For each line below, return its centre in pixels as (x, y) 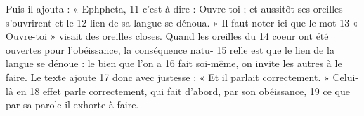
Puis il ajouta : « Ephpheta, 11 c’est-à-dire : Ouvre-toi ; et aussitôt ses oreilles (174, 8)
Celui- (345, 77)
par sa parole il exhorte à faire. (72, 104)
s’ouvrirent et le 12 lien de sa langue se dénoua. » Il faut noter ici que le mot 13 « (182, 22)
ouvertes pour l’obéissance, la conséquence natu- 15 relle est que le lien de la (170, 49)
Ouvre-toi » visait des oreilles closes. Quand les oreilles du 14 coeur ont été (167, 36)
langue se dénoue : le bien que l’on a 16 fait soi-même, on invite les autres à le (174, 63)
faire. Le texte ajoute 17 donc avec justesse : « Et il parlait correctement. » (168, 77)
